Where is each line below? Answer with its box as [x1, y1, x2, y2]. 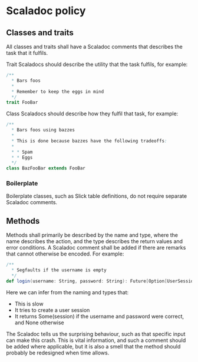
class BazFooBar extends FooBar [6, 165, 85, 171]
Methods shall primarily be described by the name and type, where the [6, 231, 179, 239]
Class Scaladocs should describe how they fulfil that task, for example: [6, 110, 179, 117]
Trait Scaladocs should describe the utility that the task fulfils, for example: [6, 61, 188, 68]
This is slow [14, 300, 44, 307]
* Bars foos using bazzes [11, 127, 75, 133]
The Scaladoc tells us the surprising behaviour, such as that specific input [6, 330, 186, 337]
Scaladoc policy [6, 4, 86, 18]
